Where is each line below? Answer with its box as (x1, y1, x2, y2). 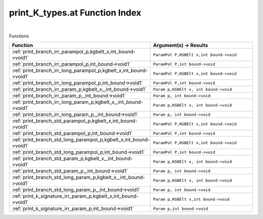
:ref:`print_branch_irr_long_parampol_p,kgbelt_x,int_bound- (12, 67, 148, 74)
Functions (9, 33, 29, 39)
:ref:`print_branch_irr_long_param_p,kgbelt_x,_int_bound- (12, 99, 144, 105)
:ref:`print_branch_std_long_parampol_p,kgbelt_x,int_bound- (12, 136, 150, 143)
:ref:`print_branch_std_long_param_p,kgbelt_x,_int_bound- (12, 174, 146, 181)
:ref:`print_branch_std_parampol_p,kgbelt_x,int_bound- (12, 118, 138, 124)
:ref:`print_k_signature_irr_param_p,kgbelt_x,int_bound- (12, 193, 139, 200)
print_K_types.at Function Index (9, 7, 141, 18)
